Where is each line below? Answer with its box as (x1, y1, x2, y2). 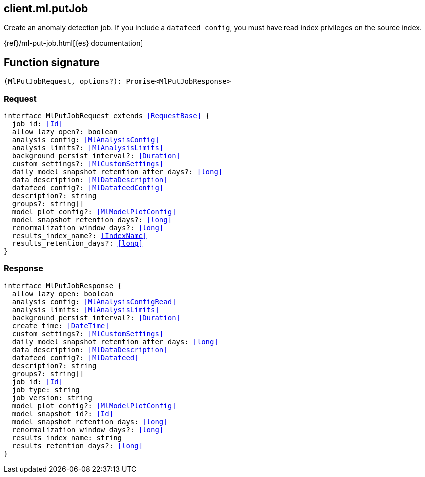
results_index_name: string (12, 433, 122, 442)
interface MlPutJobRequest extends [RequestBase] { (4, 112, 210, 120)
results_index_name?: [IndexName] (12, 232, 147, 240)
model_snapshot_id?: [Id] (12, 409, 114, 418)
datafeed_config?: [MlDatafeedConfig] (12, 184, 164, 192)
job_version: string (12, 393, 93, 402)
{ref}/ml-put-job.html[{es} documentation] (4, 39, 143, 48)
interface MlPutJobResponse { (4, 281, 122, 290)
